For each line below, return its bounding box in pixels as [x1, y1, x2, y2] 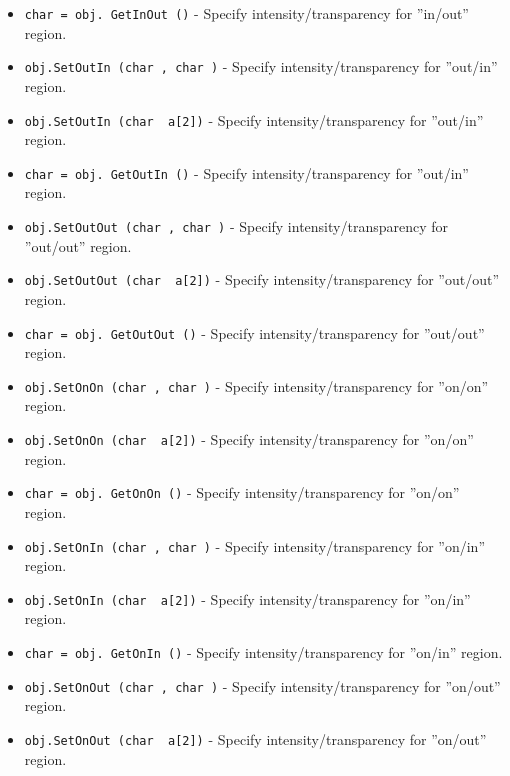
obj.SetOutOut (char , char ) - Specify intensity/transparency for [24, 216, 448, 236]
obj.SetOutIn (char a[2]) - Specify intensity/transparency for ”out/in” [24, 109, 484, 130]
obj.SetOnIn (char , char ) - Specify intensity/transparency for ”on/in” [24, 535, 486, 556]
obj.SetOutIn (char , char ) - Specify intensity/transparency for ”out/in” [24, 56, 498, 77]
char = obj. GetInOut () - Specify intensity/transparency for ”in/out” [24, 3, 469, 23]
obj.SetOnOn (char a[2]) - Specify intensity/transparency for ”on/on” [24, 429, 474, 449]
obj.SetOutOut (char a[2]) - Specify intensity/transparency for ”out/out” [24, 269, 500, 290]
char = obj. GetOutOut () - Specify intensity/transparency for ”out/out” [24, 322, 485, 343]
